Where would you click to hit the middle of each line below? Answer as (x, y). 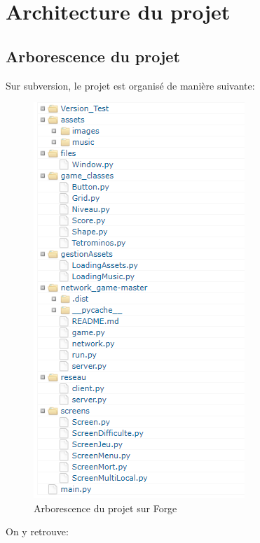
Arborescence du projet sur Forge (105, 508)
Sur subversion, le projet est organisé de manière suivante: (130, 85)
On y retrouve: (37, 531)
